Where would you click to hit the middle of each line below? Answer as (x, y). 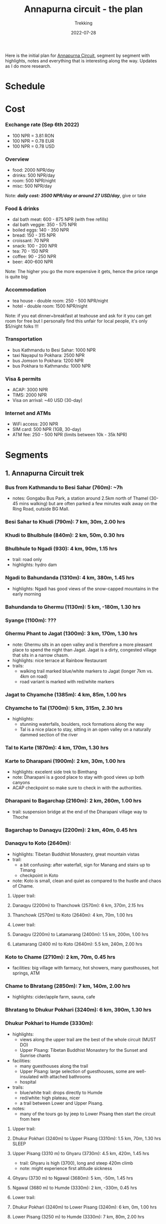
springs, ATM (26, 973)
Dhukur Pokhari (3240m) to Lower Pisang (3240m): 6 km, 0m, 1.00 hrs (84, 1207)
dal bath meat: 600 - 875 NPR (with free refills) (60, 219)
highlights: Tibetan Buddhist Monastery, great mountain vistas (76, 854)
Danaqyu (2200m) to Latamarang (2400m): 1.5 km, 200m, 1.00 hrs (80, 934)
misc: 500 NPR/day (32, 186)
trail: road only (27, 560)
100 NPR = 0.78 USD (33, 146)
